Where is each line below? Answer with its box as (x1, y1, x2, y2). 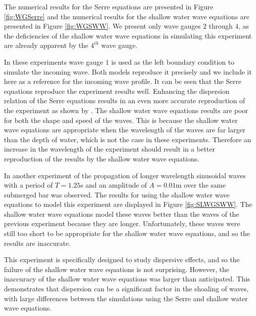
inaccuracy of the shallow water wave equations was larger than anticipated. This (4, 274, 250, 284)
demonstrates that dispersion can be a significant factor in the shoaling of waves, (4, 283, 249, 294)
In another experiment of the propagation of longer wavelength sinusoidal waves (4, 170, 246, 180)
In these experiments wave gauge (4, 56, 103, 67)
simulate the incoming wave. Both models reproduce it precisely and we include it (4, 66, 252, 77)
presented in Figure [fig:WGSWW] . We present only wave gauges (4, 21, 201, 31)
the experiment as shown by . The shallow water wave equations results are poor (4, 105, 249, 115)
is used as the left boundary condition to (111, 56, 234, 67)
